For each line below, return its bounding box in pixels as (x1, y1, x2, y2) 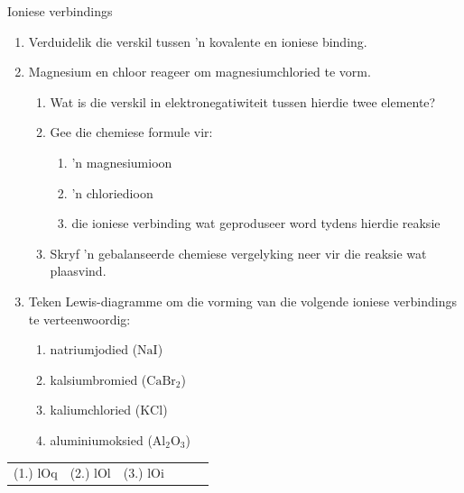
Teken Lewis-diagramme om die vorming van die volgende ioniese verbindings (28, 291, 457, 310)
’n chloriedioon (71, 183, 153, 202)
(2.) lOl (70, 463, 111, 482)
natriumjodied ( (50, 340, 138, 359)
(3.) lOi (123, 463, 164, 482)
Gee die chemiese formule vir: (50, 123, 213, 142)
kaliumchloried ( (50, 400, 141, 419)
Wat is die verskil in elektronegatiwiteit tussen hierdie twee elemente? (50, 92, 436, 111)
